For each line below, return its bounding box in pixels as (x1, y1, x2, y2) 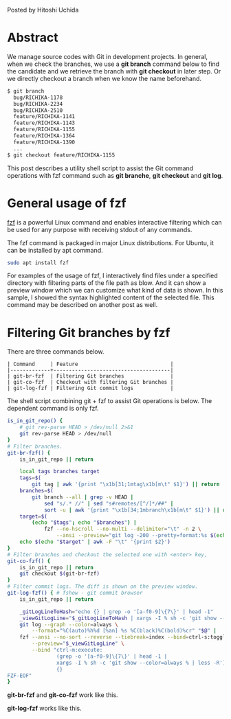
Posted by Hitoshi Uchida (7, 6, 79, 14)
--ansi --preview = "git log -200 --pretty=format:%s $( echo (56, 532, 229, 539)
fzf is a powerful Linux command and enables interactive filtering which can (7, 218, 222, 226)
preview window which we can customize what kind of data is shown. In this (7, 286, 223, 295)
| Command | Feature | (7, 361, 174, 368)
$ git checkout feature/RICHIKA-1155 (7, 151, 115, 159)
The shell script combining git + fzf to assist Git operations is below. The (7, 397, 212, 405)
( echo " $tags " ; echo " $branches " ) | (32, 519, 137, 526)
